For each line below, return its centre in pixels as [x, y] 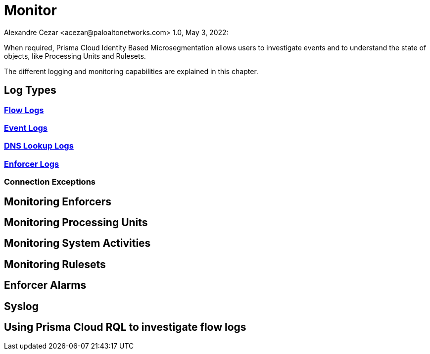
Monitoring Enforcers [58, 201]
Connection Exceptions [50, 182]
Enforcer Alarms [45, 285]
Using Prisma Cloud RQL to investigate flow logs [125, 327]
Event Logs [26, 128]
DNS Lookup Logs [39, 146]
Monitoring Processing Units [76, 222]
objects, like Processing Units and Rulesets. [75, 56]
